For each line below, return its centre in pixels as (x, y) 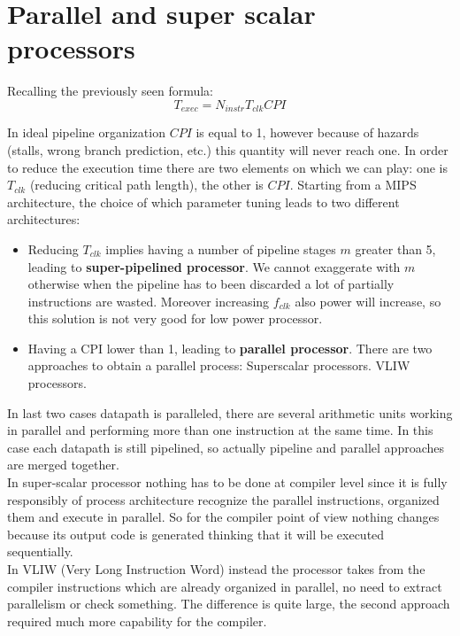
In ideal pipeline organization (86, 132)
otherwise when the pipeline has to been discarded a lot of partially (211, 284)
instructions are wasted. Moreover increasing (149, 301)
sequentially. (40, 551)
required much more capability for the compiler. (137, 620)
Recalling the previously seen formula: (110, 91)
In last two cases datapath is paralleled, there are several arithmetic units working (230, 412)
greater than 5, (395, 248)
